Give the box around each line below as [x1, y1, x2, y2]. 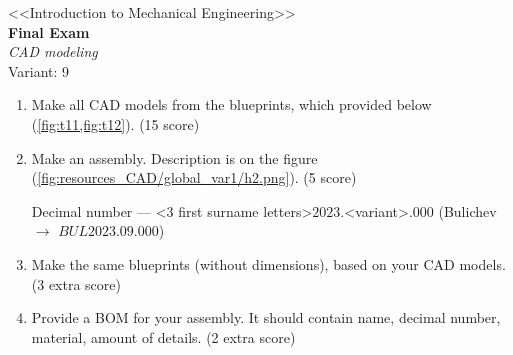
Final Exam [8, 21, 90, 42]
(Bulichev [438, 200, 497, 221]
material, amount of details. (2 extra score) [31, 326, 296, 347]
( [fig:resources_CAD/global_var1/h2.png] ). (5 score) [31, 167, 357, 188]
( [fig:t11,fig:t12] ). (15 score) [31, 113, 200, 134]
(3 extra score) [31, 273, 121, 294]
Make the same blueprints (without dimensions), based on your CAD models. [31, 253, 506, 274]
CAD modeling [8, 41, 98, 62]
